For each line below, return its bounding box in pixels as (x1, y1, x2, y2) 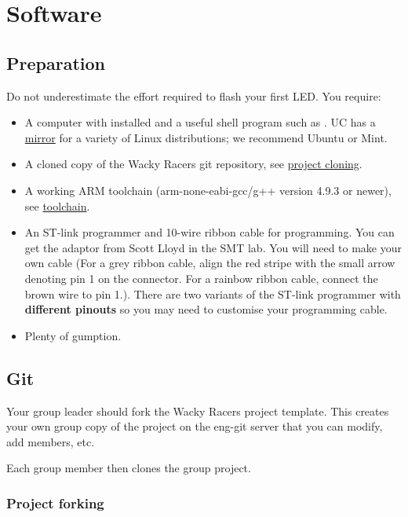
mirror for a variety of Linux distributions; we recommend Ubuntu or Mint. (24, 129, 388, 145)
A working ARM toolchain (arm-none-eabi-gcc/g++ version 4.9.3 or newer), (24, 181, 392, 198)
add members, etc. (6, 433, 95, 449)
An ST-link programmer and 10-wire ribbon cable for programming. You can (24, 224, 395, 240)
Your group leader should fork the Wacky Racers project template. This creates (6, 402, 389, 419)
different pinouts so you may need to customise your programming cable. (24, 301, 388, 317)
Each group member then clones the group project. (6, 460, 251, 476)
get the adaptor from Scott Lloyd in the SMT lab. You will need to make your (24, 239, 403, 255)
